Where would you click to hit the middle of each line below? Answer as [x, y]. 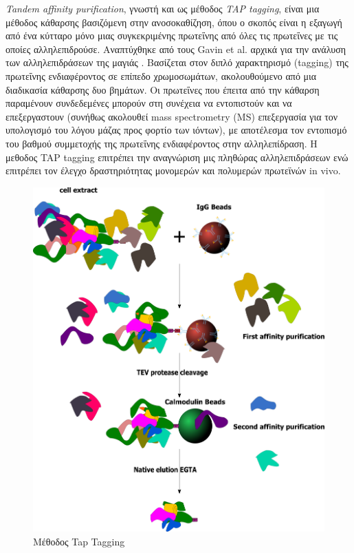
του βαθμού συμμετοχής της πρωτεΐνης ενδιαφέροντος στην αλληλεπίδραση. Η [162, 143]
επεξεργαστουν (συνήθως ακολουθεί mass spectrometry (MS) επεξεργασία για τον [172, 116]
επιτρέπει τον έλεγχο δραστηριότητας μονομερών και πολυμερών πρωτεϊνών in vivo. [173, 170]
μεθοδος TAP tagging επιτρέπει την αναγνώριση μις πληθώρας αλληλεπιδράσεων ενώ [177, 157]
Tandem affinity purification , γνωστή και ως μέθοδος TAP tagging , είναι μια [163, 8]
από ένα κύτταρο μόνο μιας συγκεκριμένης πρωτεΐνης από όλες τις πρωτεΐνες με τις [172, 35]
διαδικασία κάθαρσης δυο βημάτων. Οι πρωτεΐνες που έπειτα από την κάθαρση [163, 89]
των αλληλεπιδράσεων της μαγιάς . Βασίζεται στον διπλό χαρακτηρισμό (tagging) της [177, 62]
